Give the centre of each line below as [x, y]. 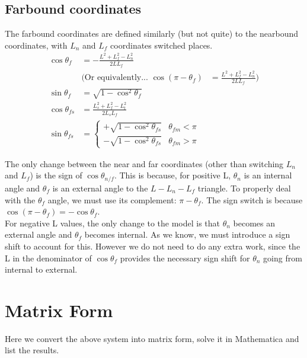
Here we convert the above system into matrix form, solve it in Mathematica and [152, 338]
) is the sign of [56, 175]
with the [20, 199]
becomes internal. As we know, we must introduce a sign [187, 234]
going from [283, 258]
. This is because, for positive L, [172, 175]
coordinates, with [36, 45]
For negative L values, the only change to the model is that [113, 223]
